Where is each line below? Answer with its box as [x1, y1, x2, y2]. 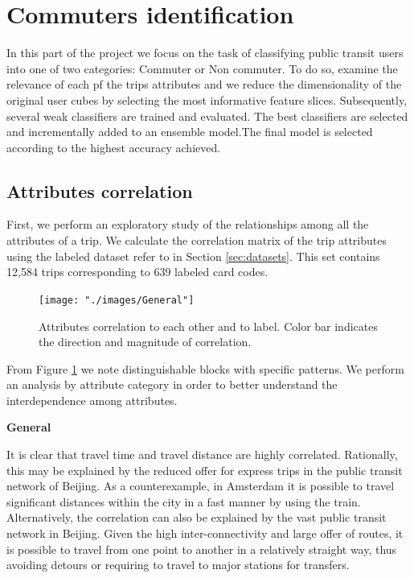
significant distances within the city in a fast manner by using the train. [6, 493, 361, 510]
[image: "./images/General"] [39, 294, 195, 306]
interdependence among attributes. [6, 391, 178, 408]
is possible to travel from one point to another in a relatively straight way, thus [6, 540, 397, 557]
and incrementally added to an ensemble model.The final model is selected [6, 123, 373, 140]
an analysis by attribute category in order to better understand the [6, 376, 338, 393]
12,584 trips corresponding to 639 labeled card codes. [6, 263, 268, 280]
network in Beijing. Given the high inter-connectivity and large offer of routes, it [6, 525, 404, 542]
